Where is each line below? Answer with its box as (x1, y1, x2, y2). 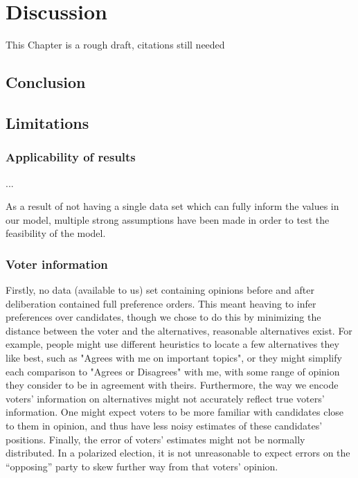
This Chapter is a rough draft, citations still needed (6, 37, 225, 52)
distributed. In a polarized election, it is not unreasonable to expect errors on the (6, 445, 350, 460)
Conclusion (6, 71, 86, 93)
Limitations (6, 112, 89, 133)
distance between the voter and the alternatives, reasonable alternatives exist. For (6, 323, 352, 337)
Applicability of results (6, 148, 136, 166)
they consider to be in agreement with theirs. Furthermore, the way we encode (6, 378, 339, 392)
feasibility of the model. (6, 226, 106, 240)
